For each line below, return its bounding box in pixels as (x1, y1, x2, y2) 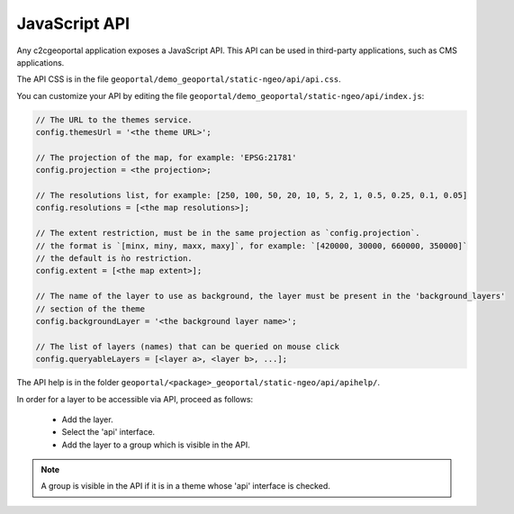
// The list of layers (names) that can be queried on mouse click (35, 341, 340, 351)
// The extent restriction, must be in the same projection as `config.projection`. (35, 228, 420, 239)
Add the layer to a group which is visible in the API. (61, 439, 251, 450)
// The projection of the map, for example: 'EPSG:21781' (35, 152, 297, 162)
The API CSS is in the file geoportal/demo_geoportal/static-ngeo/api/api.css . (16, 74, 341, 85)
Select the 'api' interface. (61, 427, 156, 437)
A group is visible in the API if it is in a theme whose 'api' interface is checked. (41, 481, 330, 491)
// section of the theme (35, 303, 146, 314)
